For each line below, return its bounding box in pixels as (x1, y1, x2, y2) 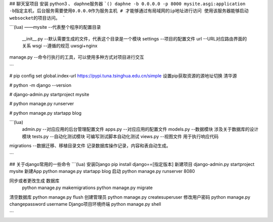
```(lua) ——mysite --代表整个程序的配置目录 (9, 24, 101, 30)
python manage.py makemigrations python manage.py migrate (22, 185, 153, 191)
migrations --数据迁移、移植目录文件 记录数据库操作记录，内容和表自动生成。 (9, 143, 171, 149)
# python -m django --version (9, 82, 72, 88)
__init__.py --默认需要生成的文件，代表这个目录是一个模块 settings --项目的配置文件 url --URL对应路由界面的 (22, 35, 247, 41)
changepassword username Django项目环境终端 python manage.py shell (9, 201, 161, 207)
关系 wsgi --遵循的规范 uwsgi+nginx (22, 42, 98, 49)
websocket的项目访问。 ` (9, 15, 66, 21)
